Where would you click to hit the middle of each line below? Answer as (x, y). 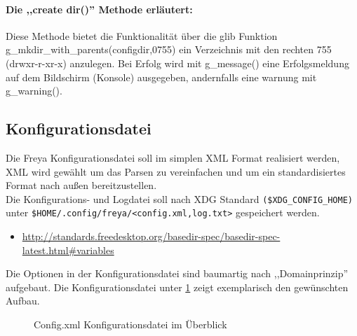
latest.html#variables (68, 250)
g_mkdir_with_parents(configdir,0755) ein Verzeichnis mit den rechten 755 (169, 49)
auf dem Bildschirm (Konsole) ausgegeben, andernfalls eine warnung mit (161, 77)
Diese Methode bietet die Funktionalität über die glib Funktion (142, 35)
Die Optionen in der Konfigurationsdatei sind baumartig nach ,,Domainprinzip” (177, 273)
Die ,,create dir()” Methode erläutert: (99, 9)
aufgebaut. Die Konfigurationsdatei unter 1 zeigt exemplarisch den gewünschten (177, 287)
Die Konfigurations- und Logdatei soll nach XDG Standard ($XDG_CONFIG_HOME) (179, 198)
